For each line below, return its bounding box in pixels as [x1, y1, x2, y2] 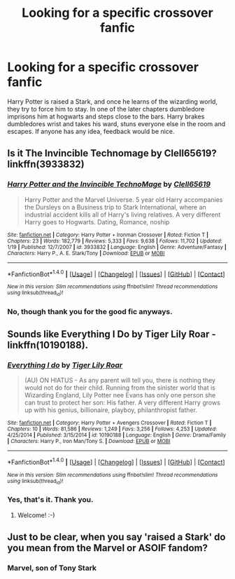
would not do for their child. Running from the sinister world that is [24, 383, 215, 392]
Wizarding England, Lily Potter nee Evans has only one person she [24, 391, 216, 400]
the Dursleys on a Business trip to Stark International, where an [24, 203, 206, 211]
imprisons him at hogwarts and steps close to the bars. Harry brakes [7, 112, 205, 121]
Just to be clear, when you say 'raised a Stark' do [7, 531, 226, 543]
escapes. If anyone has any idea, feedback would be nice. [7, 127, 175, 135]
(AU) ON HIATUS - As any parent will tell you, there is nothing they [24, 376, 215, 385]
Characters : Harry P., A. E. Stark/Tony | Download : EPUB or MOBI [7, 250, 165, 257]
